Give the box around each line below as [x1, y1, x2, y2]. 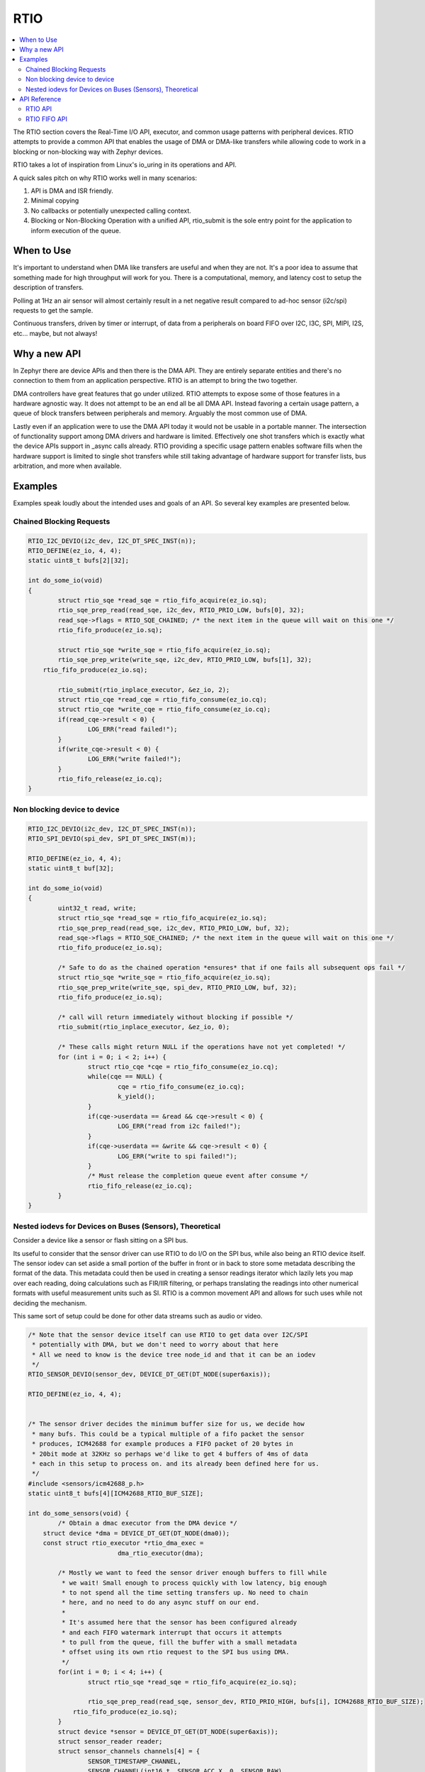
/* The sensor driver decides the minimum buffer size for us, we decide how [28, 1420, 305, 1428]
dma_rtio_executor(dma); [117, 1549, 204, 1557]
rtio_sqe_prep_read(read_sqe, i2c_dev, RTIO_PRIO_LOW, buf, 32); [57, 924, 290, 932]
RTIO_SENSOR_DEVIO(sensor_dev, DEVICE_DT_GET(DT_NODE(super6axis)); [28, 1370, 271, 1379]
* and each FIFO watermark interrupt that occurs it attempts [61, 1628, 283, 1637]
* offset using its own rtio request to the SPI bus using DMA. [61, 1648, 290, 1656]
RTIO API [25, 105, 52, 113]
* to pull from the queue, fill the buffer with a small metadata [61, 1638, 297, 1647]
